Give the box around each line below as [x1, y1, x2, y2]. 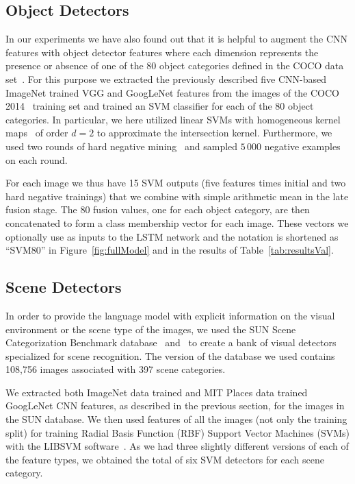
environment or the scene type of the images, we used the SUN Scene [5, 322, 296, 336]
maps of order [5, 125, 68, 140]
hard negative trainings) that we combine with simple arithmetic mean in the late [5, 189, 349, 203]
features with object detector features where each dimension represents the [5, 45, 319, 59]
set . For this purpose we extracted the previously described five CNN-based [5, 71, 327, 86]
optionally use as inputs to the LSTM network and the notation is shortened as [5, 229, 339, 243]
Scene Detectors [5, 276, 122, 298]
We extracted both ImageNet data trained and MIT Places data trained [5, 385, 308, 399]
